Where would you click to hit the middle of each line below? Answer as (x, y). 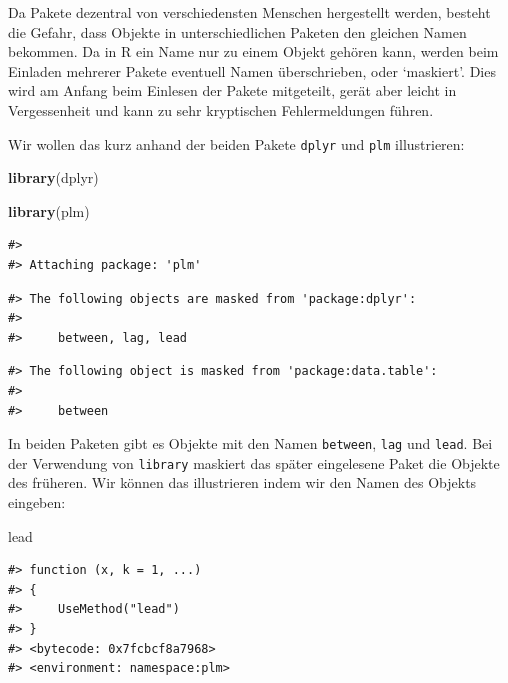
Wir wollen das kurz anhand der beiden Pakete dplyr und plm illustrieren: (236, 143)
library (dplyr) (53, 177)
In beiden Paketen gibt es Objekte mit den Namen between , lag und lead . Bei (250, 443)
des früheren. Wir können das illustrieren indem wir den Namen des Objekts (242, 482)
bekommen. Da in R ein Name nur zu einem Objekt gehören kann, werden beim (253, 51)
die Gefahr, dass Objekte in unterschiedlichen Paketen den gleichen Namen (237, 31)
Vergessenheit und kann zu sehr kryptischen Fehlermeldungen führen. (221, 109)
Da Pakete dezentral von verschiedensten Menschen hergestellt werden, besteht (249, 12)
